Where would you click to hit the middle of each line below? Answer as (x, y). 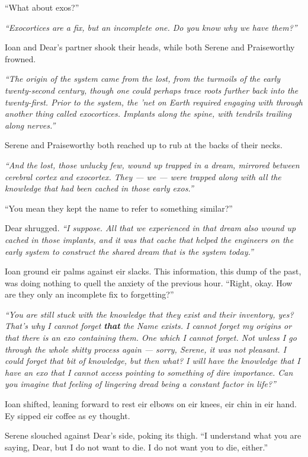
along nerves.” (30, 125)
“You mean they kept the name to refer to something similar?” (119, 208)
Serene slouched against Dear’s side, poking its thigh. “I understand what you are (153, 435)
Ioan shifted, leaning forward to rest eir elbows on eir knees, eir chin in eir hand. (151, 404)
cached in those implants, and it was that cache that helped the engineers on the (149, 239)
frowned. (20, 58)
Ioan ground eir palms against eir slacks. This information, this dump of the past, (153, 271)
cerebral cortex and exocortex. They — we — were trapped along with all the (143, 176)
